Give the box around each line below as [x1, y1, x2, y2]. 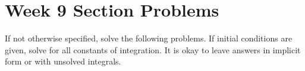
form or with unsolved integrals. [5, 55, 121, 67]
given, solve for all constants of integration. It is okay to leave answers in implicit [5, 43, 301, 56]
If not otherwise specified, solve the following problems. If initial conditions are [5, 32, 293, 44]
